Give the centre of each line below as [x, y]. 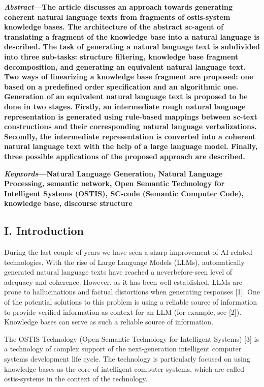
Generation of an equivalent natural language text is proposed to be [126, 96]
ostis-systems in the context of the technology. [76, 379]
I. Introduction [44, 231]
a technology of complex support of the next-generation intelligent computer [123, 349]
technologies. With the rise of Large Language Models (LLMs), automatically [124, 262]
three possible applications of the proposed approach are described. [125, 156]
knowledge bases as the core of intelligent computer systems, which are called [124, 368]
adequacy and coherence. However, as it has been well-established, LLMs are [123, 281]
